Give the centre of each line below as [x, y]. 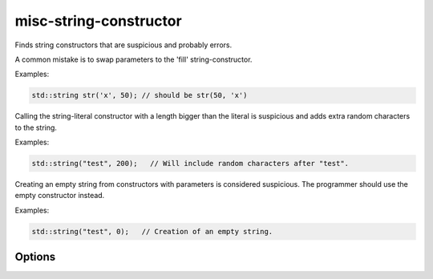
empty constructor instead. [60, 196]
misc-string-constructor [98, 21]
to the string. [36, 127]
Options [35, 257]
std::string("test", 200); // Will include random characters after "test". [190, 164]
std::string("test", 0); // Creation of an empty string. [152, 231]
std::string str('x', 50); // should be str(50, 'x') [140, 95]
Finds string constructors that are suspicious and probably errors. [123, 45]
